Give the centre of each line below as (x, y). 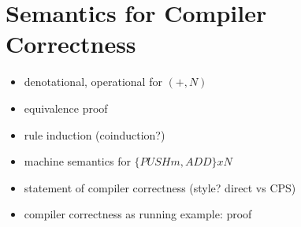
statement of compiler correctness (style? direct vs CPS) (160, 187)
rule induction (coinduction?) (95, 134)
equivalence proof (66, 108)
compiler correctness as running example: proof (138, 214)
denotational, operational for (93, 82)
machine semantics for (77, 161)
